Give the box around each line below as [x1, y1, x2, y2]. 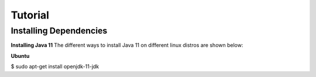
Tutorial [11, 9, 50, 21]
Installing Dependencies [11, 25, 108, 36]
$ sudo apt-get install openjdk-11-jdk [11, 63, 99, 70]
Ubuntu [11, 52, 30, 59]
